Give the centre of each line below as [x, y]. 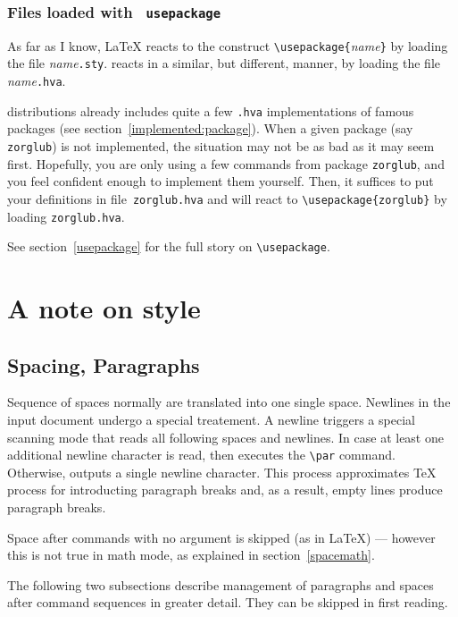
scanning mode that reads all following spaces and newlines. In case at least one [225, 437]
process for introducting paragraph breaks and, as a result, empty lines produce [225, 490]
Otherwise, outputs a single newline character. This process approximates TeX [222, 472]
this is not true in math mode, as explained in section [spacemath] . [191, 555]
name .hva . [37, 81]
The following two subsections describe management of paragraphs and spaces [221, 584]
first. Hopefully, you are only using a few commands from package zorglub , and [226, 163]
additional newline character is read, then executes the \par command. [201, 455]
